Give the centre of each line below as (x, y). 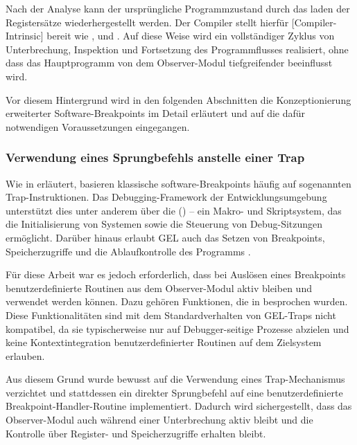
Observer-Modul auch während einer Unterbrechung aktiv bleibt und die (159, 420)
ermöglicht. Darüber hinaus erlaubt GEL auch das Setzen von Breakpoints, (165, 237)
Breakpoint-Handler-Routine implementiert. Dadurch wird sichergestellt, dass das (179, 406)
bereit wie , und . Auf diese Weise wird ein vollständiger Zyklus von (191, 36)
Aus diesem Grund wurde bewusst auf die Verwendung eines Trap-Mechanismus (175, 379)
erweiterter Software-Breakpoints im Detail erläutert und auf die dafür (156, 113)
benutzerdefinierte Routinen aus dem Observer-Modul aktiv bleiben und (159, 288)
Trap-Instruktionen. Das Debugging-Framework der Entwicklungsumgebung (166, 197)
